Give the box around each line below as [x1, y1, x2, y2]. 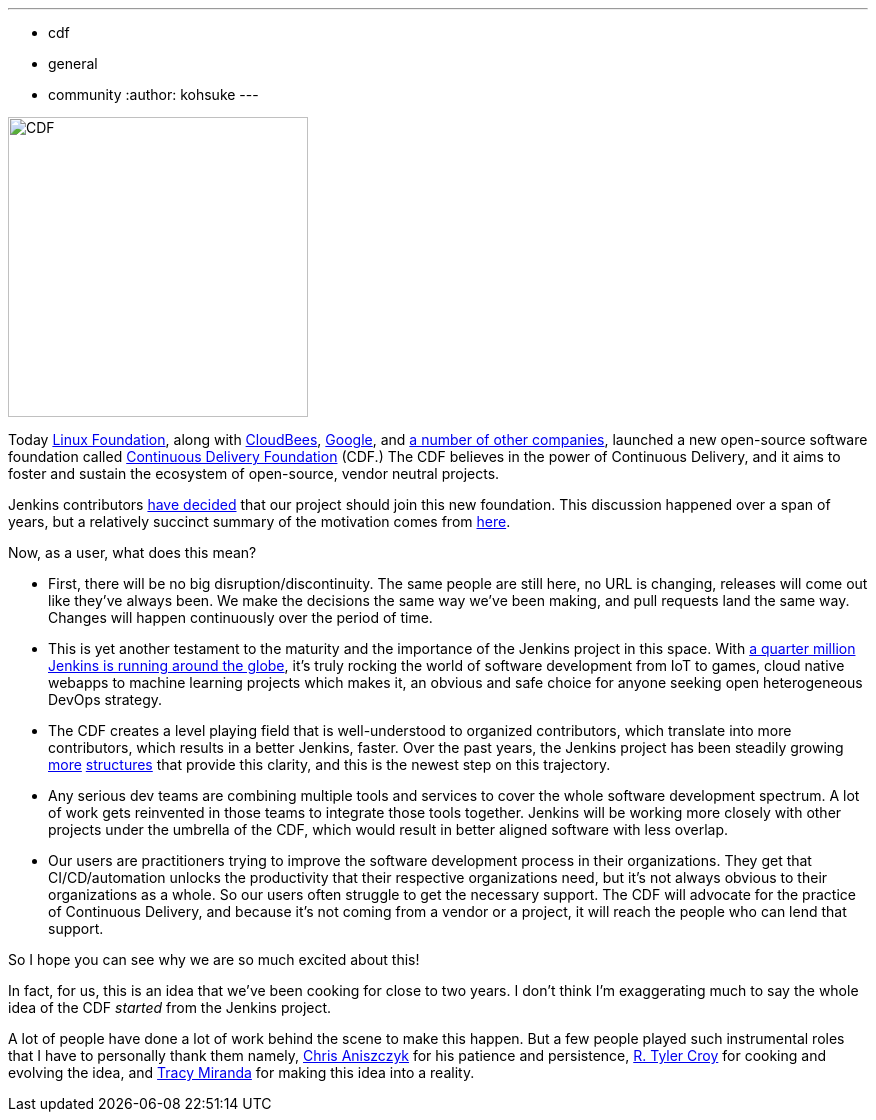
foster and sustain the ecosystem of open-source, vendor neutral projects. [8, 465, 500, 482]
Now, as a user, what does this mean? [8, 544, 257, 561]
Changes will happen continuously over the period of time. [48, 609, 433, 626]
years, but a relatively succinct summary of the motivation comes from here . [8, 513, 511, 530]
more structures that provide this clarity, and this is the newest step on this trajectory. [48, 756, 611, 773]
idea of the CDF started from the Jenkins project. [8, 999, 332, 1016]
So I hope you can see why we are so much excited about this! [8, 951, 420, 968]
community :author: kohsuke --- [48, 86, 259, 103]
